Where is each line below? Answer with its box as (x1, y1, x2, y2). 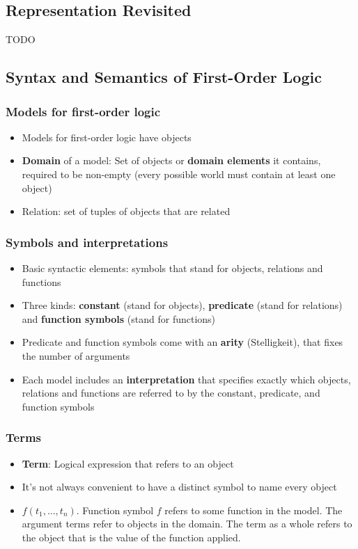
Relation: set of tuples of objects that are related (22, 204, 231, 218)
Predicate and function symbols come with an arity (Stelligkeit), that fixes (22, 335, 343, 349)
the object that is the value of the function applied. (22, 530, 241, 544)
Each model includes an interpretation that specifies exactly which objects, (22, 372, 351, 386)
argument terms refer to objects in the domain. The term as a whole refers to (22, 516, 352, 531)
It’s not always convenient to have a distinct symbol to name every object (22, 479, 337, 494)
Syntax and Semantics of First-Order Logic (6, 66, 322, 88)
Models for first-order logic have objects (22, 129, 192, 144)
